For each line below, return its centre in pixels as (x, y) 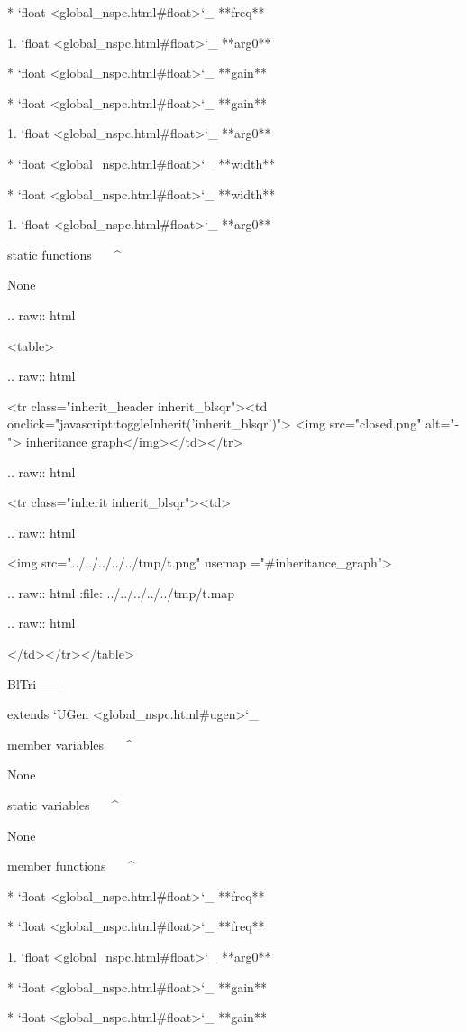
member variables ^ (70, 744)
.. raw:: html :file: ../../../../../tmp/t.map (121, 592)
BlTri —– (33, 683)
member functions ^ (71, 866)
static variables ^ (63, 805)
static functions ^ (64, 254)
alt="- (443, 424)
